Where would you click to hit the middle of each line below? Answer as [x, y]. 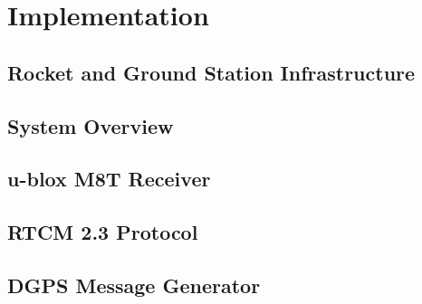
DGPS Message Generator [134, 285]
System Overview [91, 125]
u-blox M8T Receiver [109, 179]
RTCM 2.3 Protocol [103, 232]
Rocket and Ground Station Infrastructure [211, 72]
